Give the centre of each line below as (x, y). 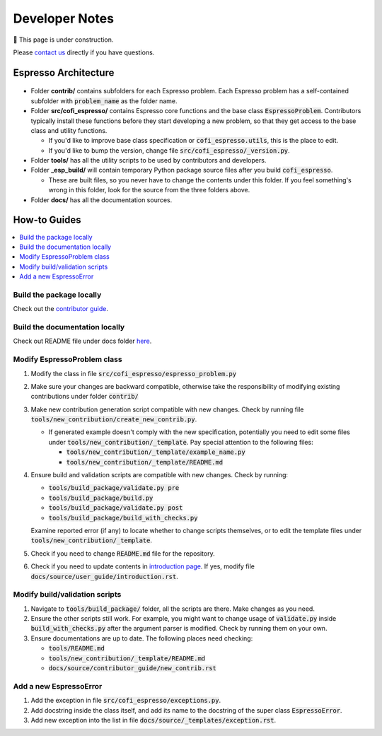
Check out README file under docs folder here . (82, 341)
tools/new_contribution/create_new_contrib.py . (114, 419)
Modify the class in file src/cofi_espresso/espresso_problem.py (134, 373)
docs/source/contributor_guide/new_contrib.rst (133, 668)
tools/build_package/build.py (101, 498)
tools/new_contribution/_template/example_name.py (156, 452)
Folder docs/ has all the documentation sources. (102, 200)
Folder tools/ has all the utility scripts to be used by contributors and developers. (149, 160)
